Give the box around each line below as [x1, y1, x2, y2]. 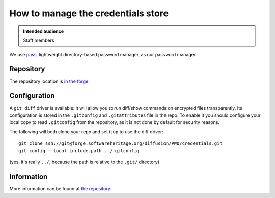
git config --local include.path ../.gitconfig [18, 148, 140, 154]
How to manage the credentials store [9, 8, 169, 19]
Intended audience [23, 28, 64, 34]
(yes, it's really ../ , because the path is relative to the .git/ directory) [9, 159, 160, 165]
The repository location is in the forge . [9, 78, 90, 84]
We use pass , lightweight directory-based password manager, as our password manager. [9, 52, 197, 58]
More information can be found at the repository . [9, 186, 112, 192]
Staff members [23, 37, 54, 43]
